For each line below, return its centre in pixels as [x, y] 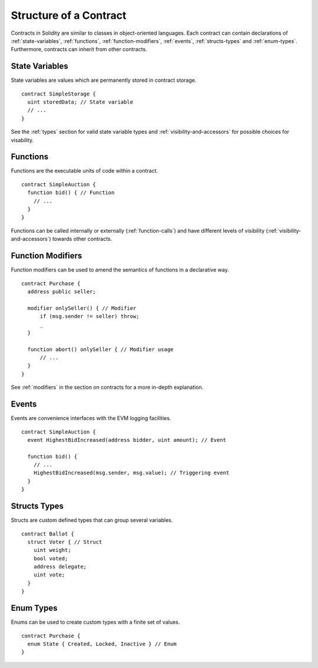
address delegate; [60, 567]
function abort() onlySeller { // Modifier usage [100, 349]
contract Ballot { [48, 534]
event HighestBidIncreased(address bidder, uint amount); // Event [127, 440]
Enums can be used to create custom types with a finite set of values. [95, 622]
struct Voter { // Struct [65, 542]
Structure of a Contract [69, 15]
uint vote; [49, 575]
